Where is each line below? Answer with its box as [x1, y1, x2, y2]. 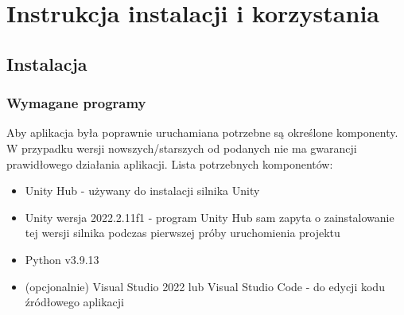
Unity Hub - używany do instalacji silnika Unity [25, 182, 260, 199]
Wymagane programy [6, 93, 146, 113]
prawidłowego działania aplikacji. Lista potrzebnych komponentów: [6, 155, 333, 172]
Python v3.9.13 [25, 251, 99, 267]
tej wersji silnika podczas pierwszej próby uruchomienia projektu [25, 224, 340, 241]
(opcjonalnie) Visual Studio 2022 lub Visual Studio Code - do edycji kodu [25, 278, 385, 294]
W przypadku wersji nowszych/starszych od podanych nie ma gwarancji [6, 139, 357, 156]
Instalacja [6, 51, 87, 76]
